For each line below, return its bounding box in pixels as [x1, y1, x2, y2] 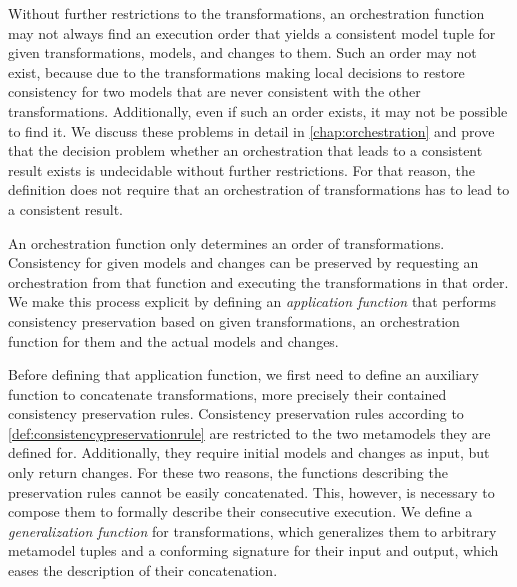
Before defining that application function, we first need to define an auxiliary [8, 364, 480, 385]
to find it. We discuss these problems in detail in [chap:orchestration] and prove [8, 120, 495, 141]
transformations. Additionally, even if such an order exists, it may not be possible [8, 100, 508, 121]
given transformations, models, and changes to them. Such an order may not [8, 42, 477, 63]
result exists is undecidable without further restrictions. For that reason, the [8, 159, 475, 180]
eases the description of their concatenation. [8, 560, 278, 581]
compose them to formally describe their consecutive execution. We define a [8, 501, 473, 522]
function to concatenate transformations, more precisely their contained [8, 383, 447, 404]
